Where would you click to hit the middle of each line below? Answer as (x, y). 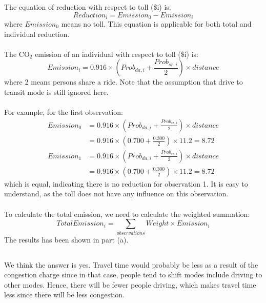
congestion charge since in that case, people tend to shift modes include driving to (133, 275)
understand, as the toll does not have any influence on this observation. (116, 194)
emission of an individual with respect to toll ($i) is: (117, 54)
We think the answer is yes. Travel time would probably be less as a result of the (131, 264)
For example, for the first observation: (64, 112)
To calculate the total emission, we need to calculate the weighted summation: (127, 214)
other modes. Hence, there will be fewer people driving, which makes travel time (130, 284)
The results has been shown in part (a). (66, 239)
